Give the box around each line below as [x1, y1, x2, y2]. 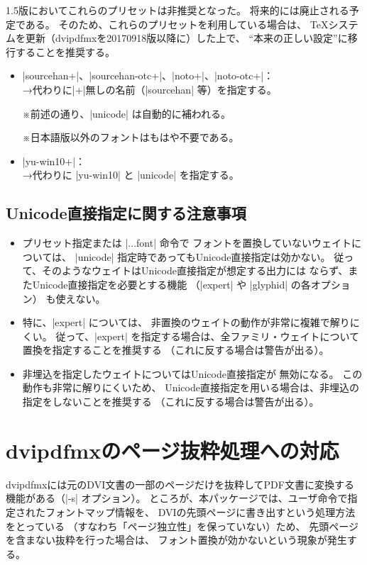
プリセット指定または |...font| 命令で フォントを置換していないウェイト [22, 235, 351, 250]
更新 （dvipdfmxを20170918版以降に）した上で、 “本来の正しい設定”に [25, 30, 348, 45]
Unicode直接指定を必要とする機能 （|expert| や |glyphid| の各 [32, 276, 311, 291]
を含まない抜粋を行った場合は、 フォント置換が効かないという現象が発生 [6, 532, 347, 547]
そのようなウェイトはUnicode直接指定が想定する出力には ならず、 [42, 263, 349, 278]
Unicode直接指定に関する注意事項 [6, 202, 246, 224]
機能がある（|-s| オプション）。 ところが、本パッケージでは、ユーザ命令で [6, 491, 348, 505]
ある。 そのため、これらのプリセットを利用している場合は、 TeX [25, 16, 329, 31]
